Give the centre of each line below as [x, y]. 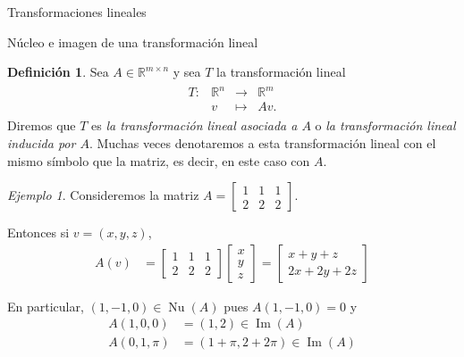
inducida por [42, 142]
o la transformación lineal [385, 125]
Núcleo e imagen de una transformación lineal [133, 42]
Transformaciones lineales [77, 12]
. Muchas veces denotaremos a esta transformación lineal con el [262, 142]
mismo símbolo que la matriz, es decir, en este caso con [159, 160]
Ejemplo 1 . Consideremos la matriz [103, 195]
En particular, [46, 306]
